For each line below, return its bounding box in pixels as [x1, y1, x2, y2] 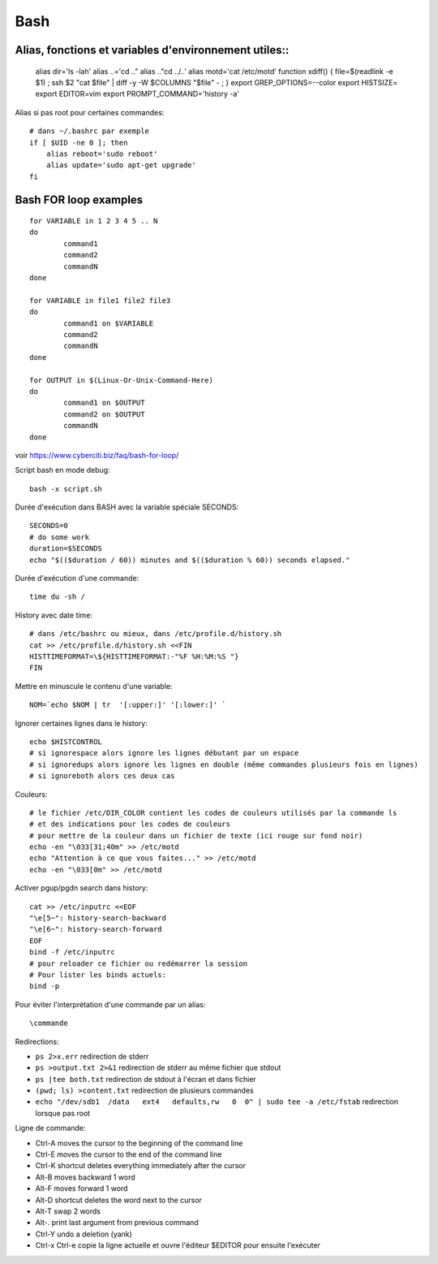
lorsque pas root [35, 1108, 91, 1118]
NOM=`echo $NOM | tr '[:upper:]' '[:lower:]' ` [29, 700, 226, 710]
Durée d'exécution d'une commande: [15, 574, 140, 583]
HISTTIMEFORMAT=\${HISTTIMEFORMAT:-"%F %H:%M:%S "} [29, 651, 239, 661]
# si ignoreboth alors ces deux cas [29, 772, 175, 781]
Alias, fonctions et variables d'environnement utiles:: [15, 43, 290, 57]
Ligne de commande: [15, 1123, 86, 1133]
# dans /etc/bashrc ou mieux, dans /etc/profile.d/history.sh [29, 630, 282, 638]
